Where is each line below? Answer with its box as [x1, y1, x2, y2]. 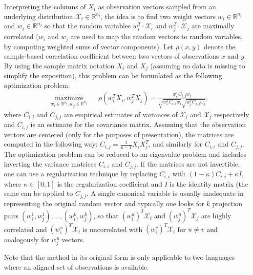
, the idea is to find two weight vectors [101, 11, 216, 21]
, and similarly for [148, 139, 203, 149]
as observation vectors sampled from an [98, 1, 216, 11]
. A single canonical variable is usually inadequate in [86, 188, 244, 198]
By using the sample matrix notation [4, 60, 115, 70]
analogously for [4, 234, 49, 245]
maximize [55, 95, 84, 102]
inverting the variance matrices [4, 158, 97, 169]
